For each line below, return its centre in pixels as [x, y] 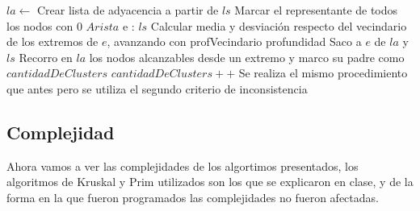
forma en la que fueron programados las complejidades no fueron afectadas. [193, 197]
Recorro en [46, 57]
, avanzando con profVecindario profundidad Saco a [234, 41]
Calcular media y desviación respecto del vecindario [279, 25]
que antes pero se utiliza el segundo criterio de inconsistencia [157, 88]
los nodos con [40, 25]
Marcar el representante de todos [316, 10]
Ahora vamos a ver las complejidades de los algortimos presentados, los [183, 165]
